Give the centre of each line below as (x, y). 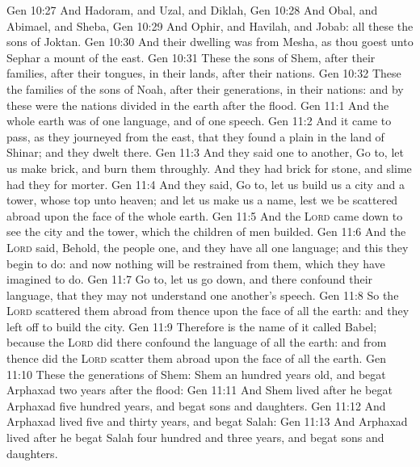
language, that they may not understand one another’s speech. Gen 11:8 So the (203, 295)
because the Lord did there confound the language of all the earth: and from (197, 342)
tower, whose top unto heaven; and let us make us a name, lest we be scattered (202, 200)
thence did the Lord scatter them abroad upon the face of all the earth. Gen (197, 358)
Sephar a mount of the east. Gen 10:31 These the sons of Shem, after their (191, 57)
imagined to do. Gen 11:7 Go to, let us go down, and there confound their (190, 279)
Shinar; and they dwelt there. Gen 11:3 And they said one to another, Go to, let (205, 152)
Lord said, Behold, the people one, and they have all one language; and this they (208, 247)
